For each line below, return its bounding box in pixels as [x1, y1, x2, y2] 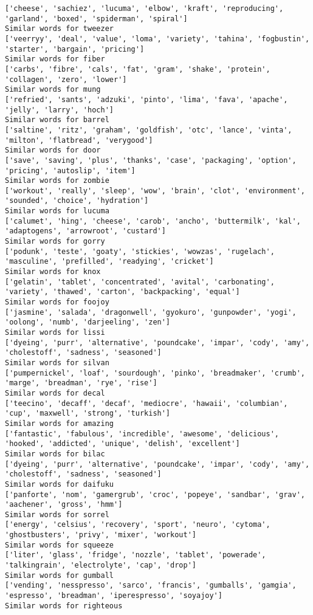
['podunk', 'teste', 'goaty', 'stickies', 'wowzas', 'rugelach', [5, 247, 275, 256]
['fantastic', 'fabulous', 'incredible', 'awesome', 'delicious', [5, 429, 280, 438]
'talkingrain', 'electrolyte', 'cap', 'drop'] [5, 561, 196, 570]
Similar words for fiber [5, 55, 105, 64]
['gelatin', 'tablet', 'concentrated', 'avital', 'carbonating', [5, 277, 275, 286]
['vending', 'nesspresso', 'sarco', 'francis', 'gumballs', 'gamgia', [5, 581, 297, 590]
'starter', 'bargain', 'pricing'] [5, 44, 145, 53]
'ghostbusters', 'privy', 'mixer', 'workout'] [5, 531, 196, 540]
